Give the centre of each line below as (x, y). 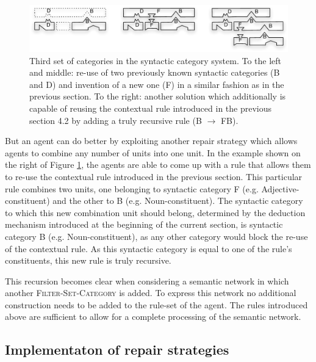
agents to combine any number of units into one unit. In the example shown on (153, 152)
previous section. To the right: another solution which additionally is (158, 96)
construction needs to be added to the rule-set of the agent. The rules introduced (156, 304)
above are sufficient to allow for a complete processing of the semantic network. (153, 317)
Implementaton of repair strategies (117, 349)
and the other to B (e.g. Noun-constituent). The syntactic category (178, 201)
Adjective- (280, 188)
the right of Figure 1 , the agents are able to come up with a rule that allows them (158, 165)
